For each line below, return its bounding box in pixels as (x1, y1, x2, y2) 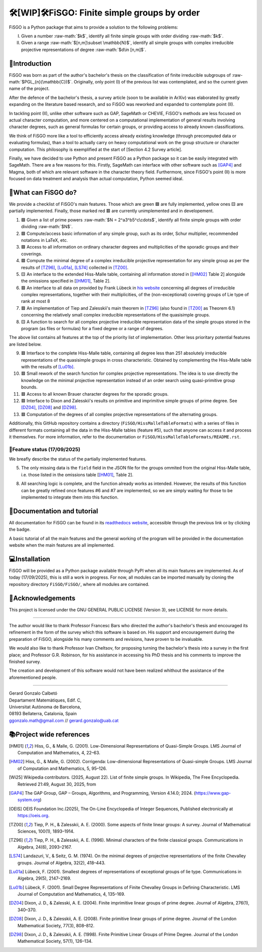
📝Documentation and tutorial (9, 507, 98, 515)
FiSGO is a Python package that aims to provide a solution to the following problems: (9, 24, 179, 30)
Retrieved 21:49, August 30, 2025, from (17, 781, 97, 787)
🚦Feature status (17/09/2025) (9, 446, 81, 452)
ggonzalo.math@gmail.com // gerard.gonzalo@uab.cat (9, 718, 119, 723)
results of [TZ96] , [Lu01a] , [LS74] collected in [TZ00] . (21, 265, 129, 270)
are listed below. (9, 341, 42, 347)
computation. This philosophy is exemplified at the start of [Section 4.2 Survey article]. (9, 146, 182, 152)
